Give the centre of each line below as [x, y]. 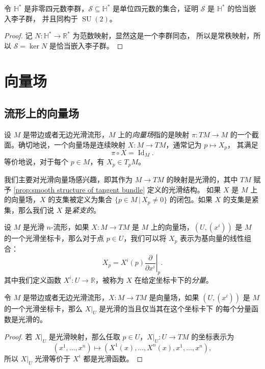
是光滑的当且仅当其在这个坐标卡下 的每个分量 [175, 308]
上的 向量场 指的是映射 [154, 134]
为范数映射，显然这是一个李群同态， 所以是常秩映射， [163, 35]
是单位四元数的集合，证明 [156, 8]
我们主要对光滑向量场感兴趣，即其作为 [68, 179]
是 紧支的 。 [82, 210]
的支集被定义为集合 [80, 199]
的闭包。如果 [191, 199]
